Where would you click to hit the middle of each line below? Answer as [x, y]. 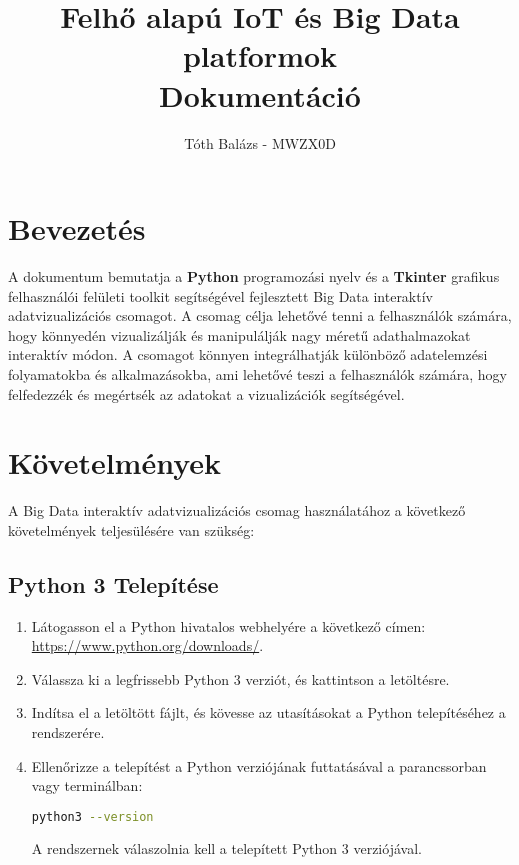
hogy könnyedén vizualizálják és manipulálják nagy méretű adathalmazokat [239, 334]
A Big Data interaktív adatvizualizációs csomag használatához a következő [237, 510]
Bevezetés [77, 228]
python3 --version [92, 816]
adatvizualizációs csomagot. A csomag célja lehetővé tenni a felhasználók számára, [260, 315]
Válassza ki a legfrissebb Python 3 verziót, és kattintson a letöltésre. [240, 678]
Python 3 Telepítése [113, 583]
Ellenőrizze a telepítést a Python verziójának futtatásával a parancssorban [259, 765]
